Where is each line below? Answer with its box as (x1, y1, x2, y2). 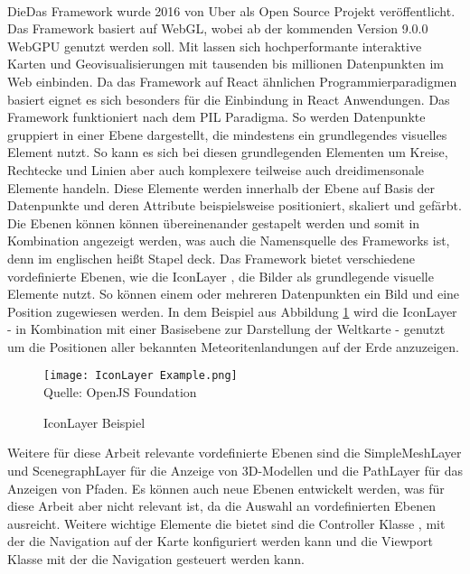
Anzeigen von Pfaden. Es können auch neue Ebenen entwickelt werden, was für (7, 478, 445, 497)
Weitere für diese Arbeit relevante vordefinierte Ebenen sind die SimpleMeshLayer (7, 443, 462, 462)
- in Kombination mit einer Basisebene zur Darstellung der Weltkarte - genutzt (7, 319, 446, 338)
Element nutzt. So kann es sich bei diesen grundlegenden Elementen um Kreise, (7, 143, 448, 162)
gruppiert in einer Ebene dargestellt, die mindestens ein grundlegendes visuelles (7, 125, 447, 143)
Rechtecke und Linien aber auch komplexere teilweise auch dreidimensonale (7, 160, 425, 179)
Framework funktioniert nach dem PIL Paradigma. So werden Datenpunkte (7, 107, 426, 126)
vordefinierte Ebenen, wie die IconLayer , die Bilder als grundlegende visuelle (7, 266, 434, 285)
